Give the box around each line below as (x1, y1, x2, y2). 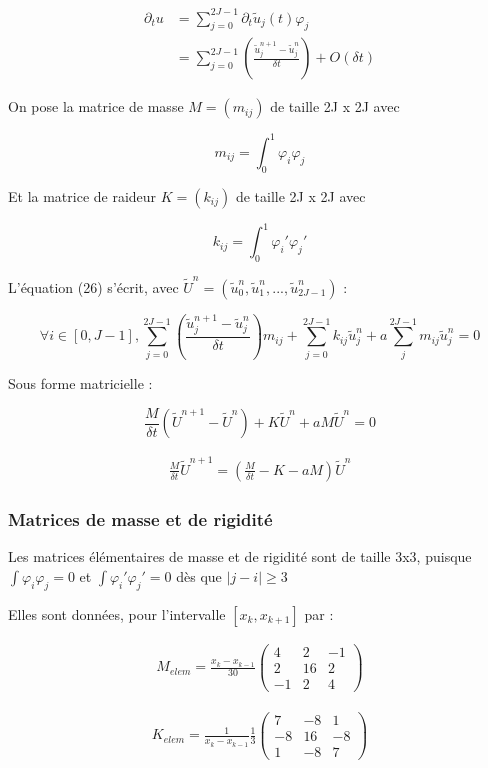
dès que (176, 565, 222, 586)
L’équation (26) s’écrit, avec (8, 276, 179, 297)
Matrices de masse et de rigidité (8, 506, 273, 531)
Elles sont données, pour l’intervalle (8, 603, 226, 624)
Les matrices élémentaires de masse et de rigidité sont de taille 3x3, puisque (8, 546, 472, 567)
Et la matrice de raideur (8, 185, 157, 206)
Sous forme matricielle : (8, 373, 153, 394)
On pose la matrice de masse (8, 96, 184, 117)
